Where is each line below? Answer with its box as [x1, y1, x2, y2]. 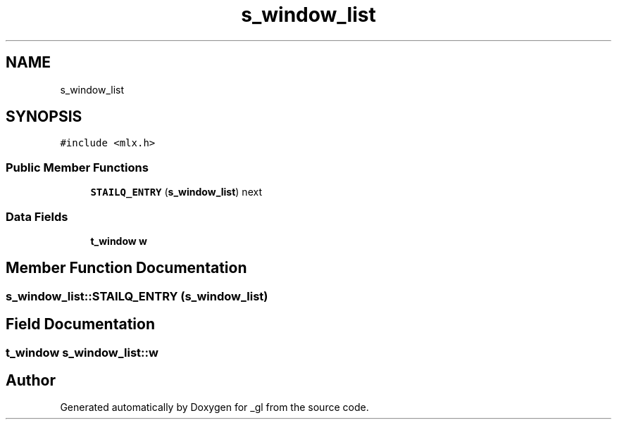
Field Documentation [6, 315, 155, 334]
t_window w [90, 234, 147, 247]
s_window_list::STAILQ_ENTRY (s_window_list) [6, 288, 268, 303]
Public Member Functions [6, 160, 149, 175]
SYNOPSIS [6, 108, 82, 126]
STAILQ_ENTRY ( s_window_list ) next [90, 186, 262, 198]
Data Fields [6, 209, 68, 224]
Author [6, 372, 56, 390]
